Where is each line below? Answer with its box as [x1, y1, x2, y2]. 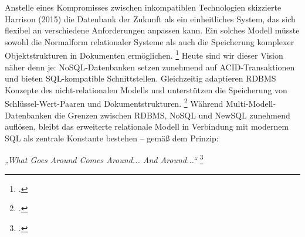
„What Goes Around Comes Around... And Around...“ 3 [5, 152, 204, 166]
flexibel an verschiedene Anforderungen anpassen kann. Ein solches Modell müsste [5, 24, 300, 36]
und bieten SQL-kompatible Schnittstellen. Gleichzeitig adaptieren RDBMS [5, 72, 276, 84]
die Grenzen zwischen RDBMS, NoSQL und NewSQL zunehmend [54, 109, 290, 121]
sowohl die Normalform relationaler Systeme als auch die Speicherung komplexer [5, 35, 294, 48]
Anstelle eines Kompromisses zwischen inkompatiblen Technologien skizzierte [5, 1, 282, 13]
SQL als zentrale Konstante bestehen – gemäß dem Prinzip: [5, 131, 219, 144]
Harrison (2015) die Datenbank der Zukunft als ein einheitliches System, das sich [5, 12, 296, 25]
